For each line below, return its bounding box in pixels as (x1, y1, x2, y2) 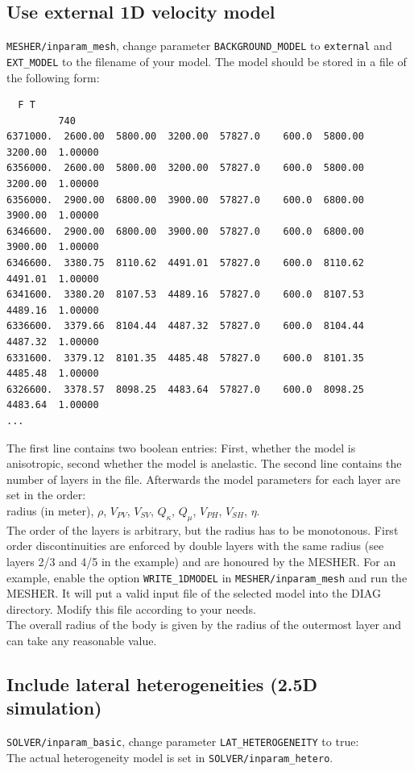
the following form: (6, 69, 100, 85)
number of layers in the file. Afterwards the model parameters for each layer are (6, 470, 400, 487)
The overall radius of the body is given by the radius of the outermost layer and (6, 616, 402, 633)
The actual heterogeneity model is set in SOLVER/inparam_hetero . (6, 748, 333, 765)
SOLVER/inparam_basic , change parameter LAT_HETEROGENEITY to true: (6, 733, 359, 750)
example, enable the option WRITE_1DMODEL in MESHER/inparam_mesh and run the (6, 569, 408, 586)
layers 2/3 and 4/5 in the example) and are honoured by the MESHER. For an (6, 552, 396, 569)
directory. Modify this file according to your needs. (6, 600, 256, 617)
